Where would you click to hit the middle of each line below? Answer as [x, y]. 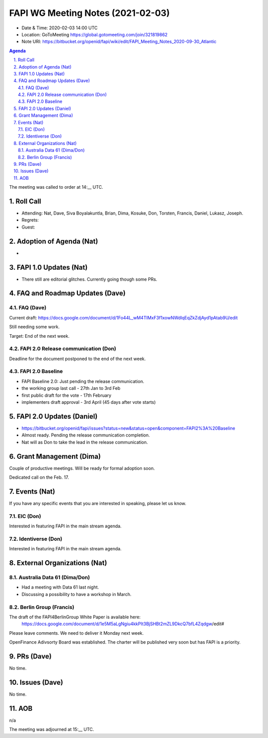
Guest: [28, 227]
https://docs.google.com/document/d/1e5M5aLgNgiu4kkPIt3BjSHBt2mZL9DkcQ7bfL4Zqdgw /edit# [123, 624]
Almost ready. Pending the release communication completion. [86, 435]
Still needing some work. [34, 327]
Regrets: [30, 220]
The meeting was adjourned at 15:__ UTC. [52, 730]
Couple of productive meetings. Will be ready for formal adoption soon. [82, 468]
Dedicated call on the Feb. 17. [39, 477]
